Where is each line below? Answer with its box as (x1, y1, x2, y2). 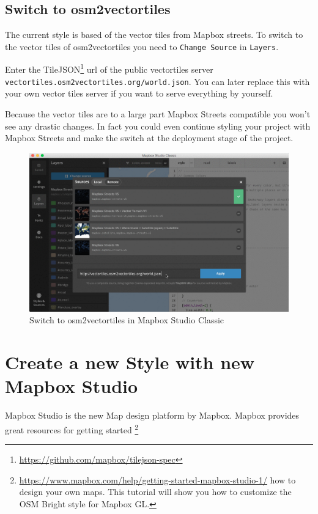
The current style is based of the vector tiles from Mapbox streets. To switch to (5, 28, 303, 41)
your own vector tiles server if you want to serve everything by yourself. (5, 87, 273, 100)
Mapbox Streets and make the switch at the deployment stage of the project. (5, 131, 294, 144)
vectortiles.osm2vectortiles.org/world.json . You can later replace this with (5, 75, 310, 87)
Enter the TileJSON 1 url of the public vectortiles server (5, 61, 213, 76)
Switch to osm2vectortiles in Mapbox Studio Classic (29, 314, 224, 326)
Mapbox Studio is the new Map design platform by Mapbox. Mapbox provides (5, 409, 300, 422)
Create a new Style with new (5, 350, 255, 375)
